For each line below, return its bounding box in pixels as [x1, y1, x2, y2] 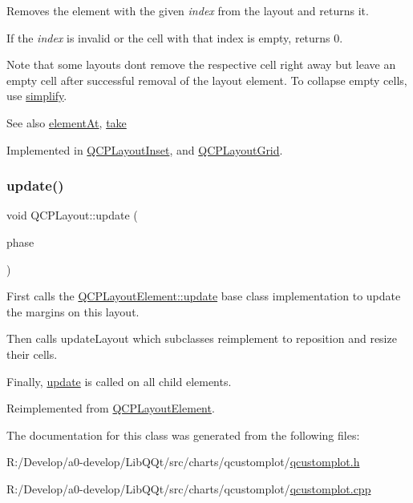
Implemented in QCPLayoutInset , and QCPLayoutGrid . [6, 141, 283, 158]
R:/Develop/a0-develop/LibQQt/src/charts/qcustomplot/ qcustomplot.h [6, 453, 360, 470]
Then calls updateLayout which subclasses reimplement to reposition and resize [6, 330, 397, 347]
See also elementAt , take [6, 114, 127, 131]
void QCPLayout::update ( [6, 207, 138, 223]
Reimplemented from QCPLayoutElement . [6, 400, 215, 416]
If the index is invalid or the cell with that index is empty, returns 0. [6, 29, 343, 46]
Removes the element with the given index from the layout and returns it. [6, 2, 369, 18]
